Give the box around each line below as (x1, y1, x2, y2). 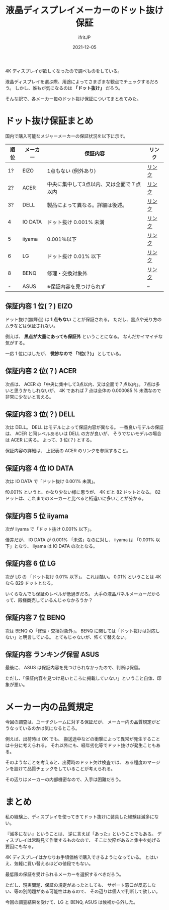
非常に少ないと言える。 (5, 394, 54, 400)
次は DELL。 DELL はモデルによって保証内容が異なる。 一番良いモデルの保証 (5, 424, 164, 430)
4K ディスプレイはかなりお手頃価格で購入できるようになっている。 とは (5, 854, 154, 860)
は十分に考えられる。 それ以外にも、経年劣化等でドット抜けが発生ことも (5, 742, 156, 749)
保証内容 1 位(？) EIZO (5, 302, 73, 311)
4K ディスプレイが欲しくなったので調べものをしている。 (5, 68, 122, 74)
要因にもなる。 (5, 843, 36, 850)
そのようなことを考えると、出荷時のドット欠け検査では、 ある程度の (5, 759, 147, 765)
